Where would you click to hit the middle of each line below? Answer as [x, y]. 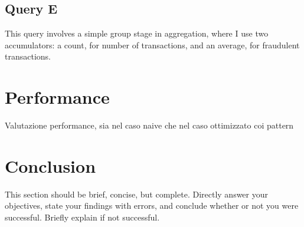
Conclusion [50, 165]
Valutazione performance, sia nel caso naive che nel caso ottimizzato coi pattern [149, 125]
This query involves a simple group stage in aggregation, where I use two [137, 33]
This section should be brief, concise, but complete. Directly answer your [136, 194]
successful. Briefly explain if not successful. [82, 217]
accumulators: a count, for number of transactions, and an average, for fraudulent [152, 45]
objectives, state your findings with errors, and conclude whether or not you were [152, 205]
